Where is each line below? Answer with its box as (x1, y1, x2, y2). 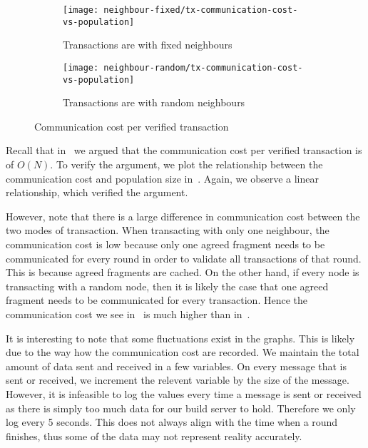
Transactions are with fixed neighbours (63, 37, 232, 52)
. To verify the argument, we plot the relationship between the (50, 157, 323, 171)
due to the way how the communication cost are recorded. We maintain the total (6, 345, 359, 360)
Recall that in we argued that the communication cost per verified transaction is (6, 143, 362, 158)
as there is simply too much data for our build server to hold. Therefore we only (6, 400, 356, 415)
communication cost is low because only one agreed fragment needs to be (6, 236, 325, 251)
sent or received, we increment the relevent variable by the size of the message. (6, 372, 349, 387)
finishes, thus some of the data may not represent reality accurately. (6, 428, 302, 443)
